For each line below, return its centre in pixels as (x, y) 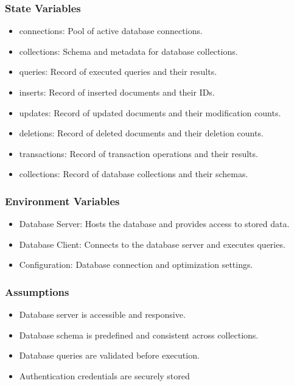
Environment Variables (62, 201)
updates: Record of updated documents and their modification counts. (150, 112)
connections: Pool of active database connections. (111, 31)
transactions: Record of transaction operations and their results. (138, 153)
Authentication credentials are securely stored (104, 375)
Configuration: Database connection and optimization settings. (136, 265)
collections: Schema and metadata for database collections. (128, 51)
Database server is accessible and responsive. (102, 314)
